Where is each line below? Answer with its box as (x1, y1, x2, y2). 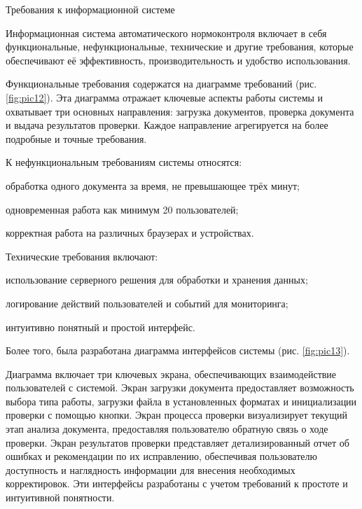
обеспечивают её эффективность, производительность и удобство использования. (6, 53, 351, 67)
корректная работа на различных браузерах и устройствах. (6, 225, 254, 240)
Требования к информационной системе (6, 2, 175, 16)
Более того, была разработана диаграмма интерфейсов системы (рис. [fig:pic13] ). (6, 343, 350, 358)
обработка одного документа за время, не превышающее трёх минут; (6, 178, 300, 193)
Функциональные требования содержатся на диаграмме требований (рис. (6, 76, 317, 91)
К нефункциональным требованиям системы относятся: (6, 155, 242, 169)
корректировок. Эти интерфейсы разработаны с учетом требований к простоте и (6, 476, 348, 491)
